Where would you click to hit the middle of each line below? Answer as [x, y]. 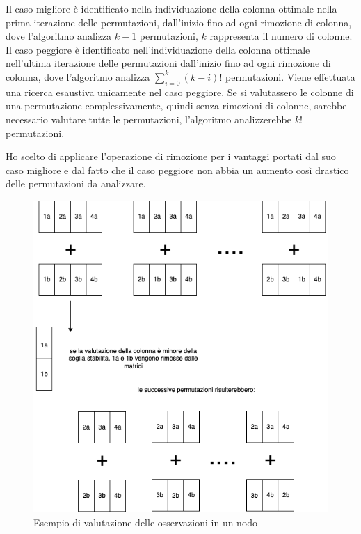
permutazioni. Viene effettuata [290, 76]
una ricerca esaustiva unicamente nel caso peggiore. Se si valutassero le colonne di [180, 92]
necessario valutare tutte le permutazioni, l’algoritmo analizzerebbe [149, 119]
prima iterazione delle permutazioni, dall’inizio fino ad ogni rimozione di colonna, [179, 22]
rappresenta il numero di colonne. [281, 36]
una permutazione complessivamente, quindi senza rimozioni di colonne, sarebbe [176, 105]
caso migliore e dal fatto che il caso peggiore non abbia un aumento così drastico [177, 170]
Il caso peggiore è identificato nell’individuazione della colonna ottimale [158, 49]
